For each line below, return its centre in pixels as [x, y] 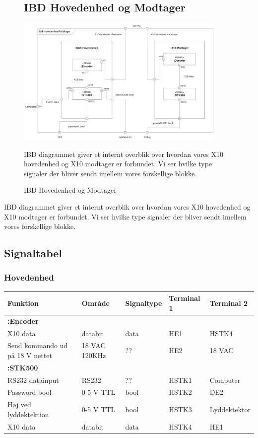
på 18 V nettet [30, 355]
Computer [225, 380]
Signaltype [144, 303]
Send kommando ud [38, 345]
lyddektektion [28, 414]
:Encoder [23, 321]
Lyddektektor [230, 409]
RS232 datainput [33, 380]
